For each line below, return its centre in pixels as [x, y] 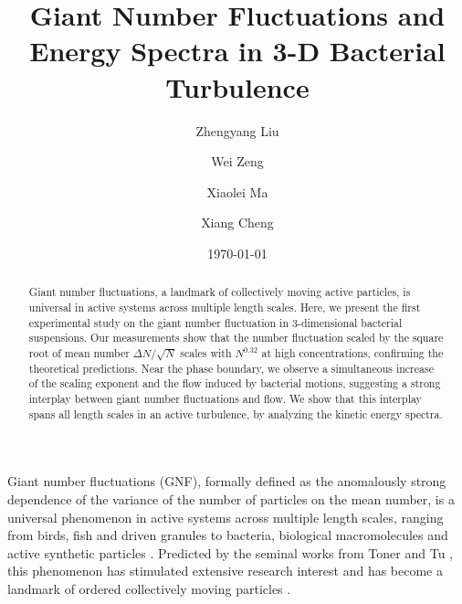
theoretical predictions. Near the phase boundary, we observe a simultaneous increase [231, 368]
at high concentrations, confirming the [352, 352]
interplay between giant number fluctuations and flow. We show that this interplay [225, 399]
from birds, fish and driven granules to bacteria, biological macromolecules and [228, 535]
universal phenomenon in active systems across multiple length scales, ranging [226, 517]
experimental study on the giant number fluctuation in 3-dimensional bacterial [215, 322]
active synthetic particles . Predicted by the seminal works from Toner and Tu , [230, 552]
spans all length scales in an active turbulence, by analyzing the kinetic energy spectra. [236, 413]
